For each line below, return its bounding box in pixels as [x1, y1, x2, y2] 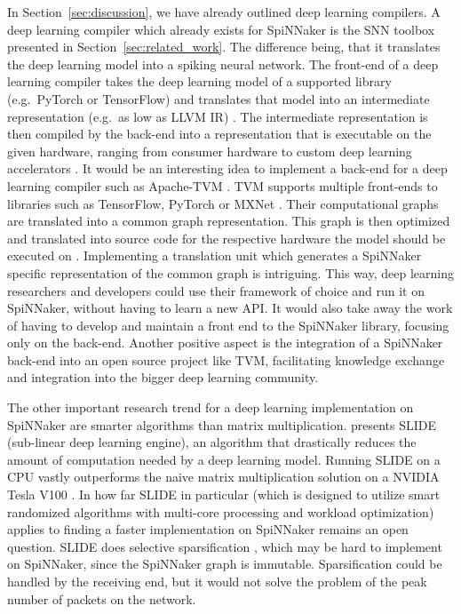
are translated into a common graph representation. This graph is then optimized [7, 211, 450, 230]
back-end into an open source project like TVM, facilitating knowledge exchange [7, 350, 445, 369]
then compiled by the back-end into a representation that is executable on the [7, 124, 432, 143]
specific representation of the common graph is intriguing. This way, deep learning [7, 263, 454, 282]
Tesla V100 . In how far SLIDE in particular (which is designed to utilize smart [7, 485, 441, 504]
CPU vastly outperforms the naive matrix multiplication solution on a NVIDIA [7, 467, 440, 486]
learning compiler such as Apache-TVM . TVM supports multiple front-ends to [7, 176, 438, 195]
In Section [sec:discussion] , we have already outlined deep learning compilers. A [7, 3, 441, 20]
